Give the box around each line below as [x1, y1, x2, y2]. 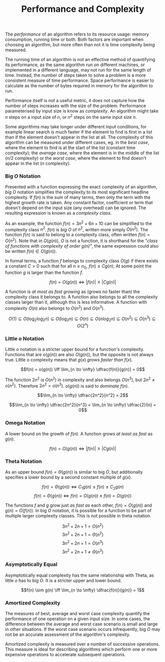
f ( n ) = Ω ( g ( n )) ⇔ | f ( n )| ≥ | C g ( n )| [49, 445, 117, 451]
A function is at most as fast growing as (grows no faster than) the [5, 289, 140, 294]
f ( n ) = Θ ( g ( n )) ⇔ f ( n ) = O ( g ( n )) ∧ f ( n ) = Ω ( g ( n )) [33, 492, 132, 499]
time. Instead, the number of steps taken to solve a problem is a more [5, 73, 146, 78]
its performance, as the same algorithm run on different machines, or [5, 62, 145, 68]
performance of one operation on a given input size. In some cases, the [5, 616, 150, 622]
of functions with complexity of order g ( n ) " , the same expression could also [5, 243, 159, 249]
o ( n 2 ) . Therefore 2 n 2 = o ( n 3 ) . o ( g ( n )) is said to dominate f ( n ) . [5, 382, 129, 389]
